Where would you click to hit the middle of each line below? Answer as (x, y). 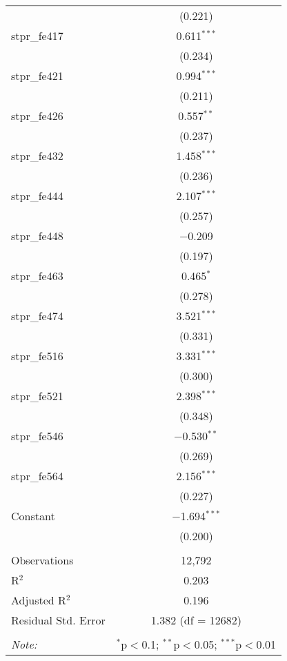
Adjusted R (39, 600)
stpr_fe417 (37, 36)
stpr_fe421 (37, 76)
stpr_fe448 (37, 236)
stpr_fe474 (37, 316)
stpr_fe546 (37, 436)
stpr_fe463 (37, 276)
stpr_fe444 (37, 196)
